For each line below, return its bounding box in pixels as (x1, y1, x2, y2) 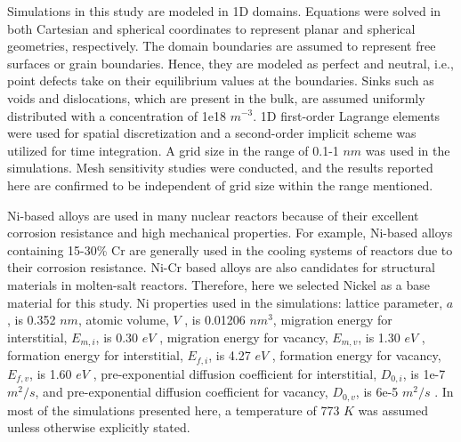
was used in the (365, 141, 450, 159)
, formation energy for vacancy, (271, 346, 441, 365)
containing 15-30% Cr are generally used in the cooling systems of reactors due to (7, 240, 453, 259)
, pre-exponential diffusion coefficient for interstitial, (93, 364, 377, 382)
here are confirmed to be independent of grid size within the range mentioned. (7, 175, 433, 194)
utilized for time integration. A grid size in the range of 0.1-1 (7, 141, 339, 159)
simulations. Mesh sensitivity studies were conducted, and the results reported (7, 158, 433, 177)
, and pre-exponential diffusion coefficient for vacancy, (35, 382, 328, 401)
